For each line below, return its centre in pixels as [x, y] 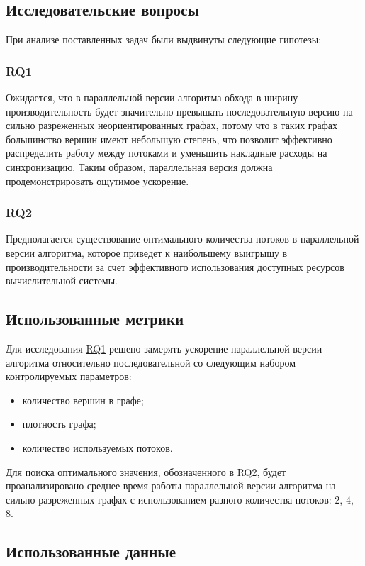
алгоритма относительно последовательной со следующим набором [151, 362]
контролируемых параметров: [69, 376]
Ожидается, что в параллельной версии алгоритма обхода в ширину [152, 98]
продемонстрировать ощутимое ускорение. [97, 181]
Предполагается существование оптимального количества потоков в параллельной [182, 239]
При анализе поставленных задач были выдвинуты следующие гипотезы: [164, 39]
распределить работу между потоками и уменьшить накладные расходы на [167, 153]
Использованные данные [91, 551]
